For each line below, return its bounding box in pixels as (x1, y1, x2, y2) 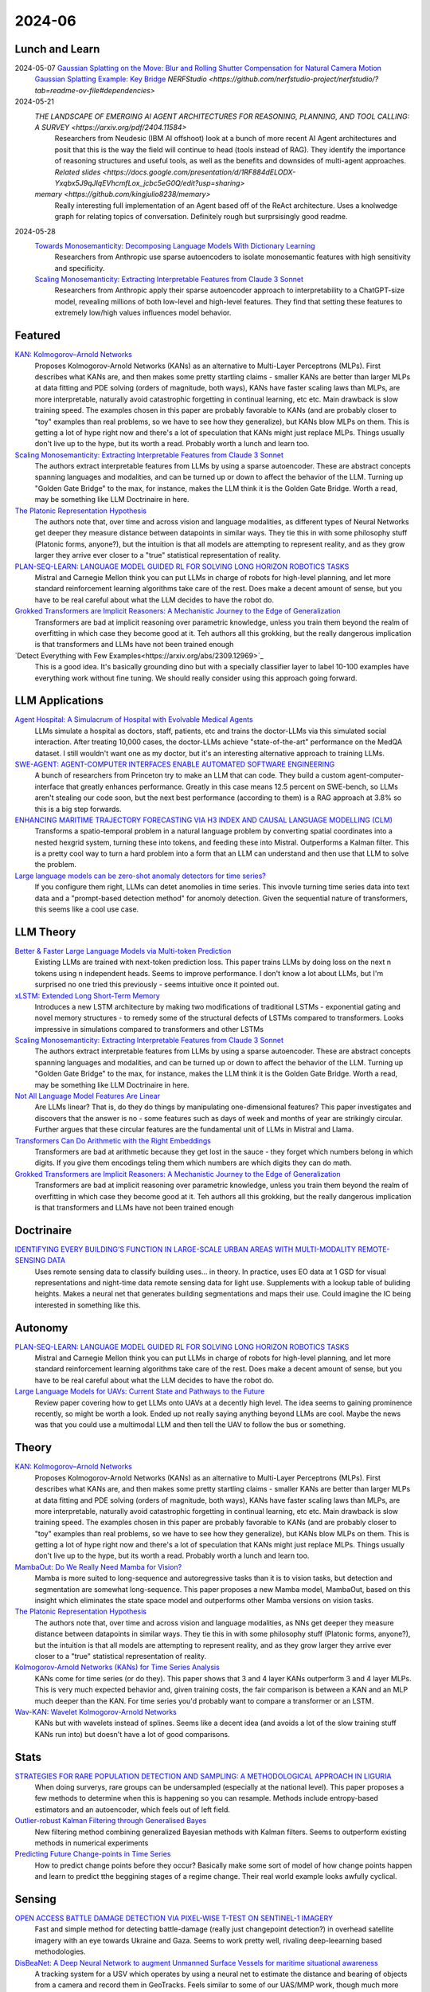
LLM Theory (14, 925, 76, 939)
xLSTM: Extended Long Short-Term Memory (14, 990, 161, 1000)
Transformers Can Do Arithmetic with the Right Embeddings (14, 1135, 211, 1145)
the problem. (34, 860, 77, 869)
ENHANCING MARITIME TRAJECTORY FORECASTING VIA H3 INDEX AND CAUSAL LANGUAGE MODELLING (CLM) (14, 815, 393, 825)
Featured (14, 329, 61, 343)
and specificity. (54, 263, 105, 273)
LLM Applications (14, 694, 104, 708)
